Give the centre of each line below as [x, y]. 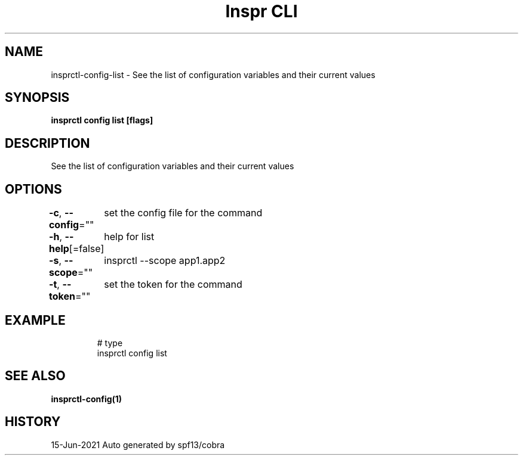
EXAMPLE [35, 320]
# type [110, 343]
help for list [129, 237]
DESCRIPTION [47, 143]
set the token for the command [173, 285]
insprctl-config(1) [87, 399]
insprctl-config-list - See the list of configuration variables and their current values [213, 74]
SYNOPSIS [37, 98]
